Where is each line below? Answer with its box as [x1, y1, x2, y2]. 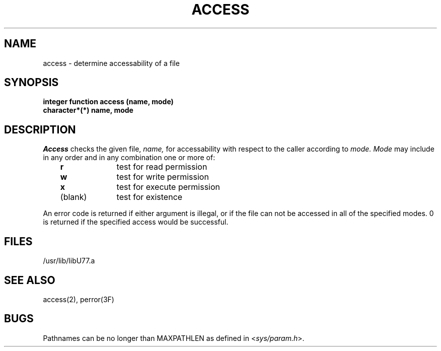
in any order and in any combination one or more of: [43, 153, 215, 162]
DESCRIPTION [4, 123, 76, 136]
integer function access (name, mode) [43, 97, 174, 106]
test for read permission [116, 162, 207, 172]
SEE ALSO [4, 273, 55, 287]
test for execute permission [116, 182, 220, 192]
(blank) [60, 192, 87, 202]
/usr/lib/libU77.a [43, 256, 95, 265]
